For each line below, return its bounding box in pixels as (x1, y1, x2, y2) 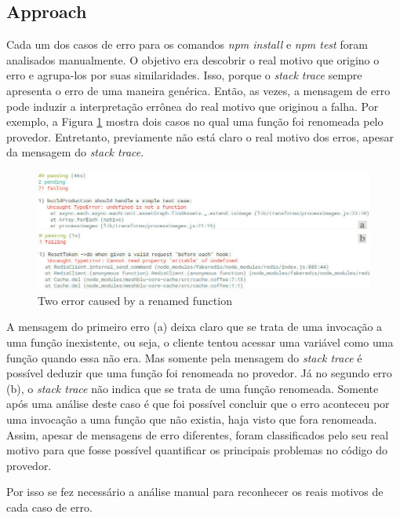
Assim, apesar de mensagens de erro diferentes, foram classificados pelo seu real (6, 426, 389, 443)
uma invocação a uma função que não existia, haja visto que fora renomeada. (6, 410, 377, 427)
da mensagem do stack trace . (6, 144, 144, 160)
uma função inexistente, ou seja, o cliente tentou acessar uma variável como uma (6, 334, 394, 351)
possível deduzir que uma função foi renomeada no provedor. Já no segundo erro (6, 365, 392, 381)
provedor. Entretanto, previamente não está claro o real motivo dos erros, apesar (6, 128, 394, 145)
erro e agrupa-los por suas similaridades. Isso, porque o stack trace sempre (6, 67, 362, 83)
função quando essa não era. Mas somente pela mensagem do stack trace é (6, 349, 362, 366)
